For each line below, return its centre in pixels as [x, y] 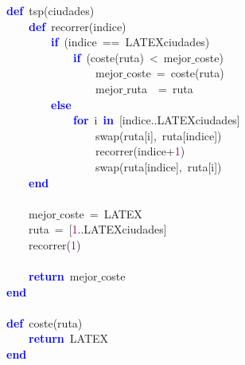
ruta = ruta [160, 88]
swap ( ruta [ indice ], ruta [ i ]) [158, 166]
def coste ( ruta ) [45, 322]
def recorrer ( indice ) [78, 26]
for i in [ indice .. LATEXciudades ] [157, 120]
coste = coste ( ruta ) [175, 73]
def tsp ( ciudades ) [51, 10]
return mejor [63, 276]
